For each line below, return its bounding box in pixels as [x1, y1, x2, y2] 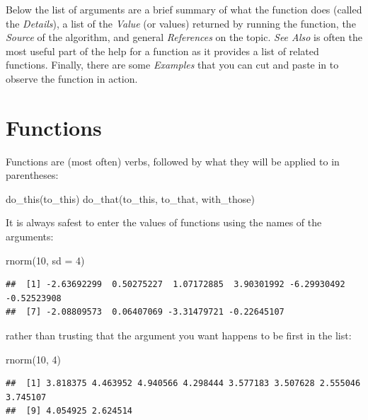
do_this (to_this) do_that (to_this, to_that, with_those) [6, 191, 255, 206]
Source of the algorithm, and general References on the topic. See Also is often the [6, 30, 362, 45]
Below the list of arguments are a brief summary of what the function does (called [6, 2, 362, 16]
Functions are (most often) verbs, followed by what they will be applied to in [6, 153, 340, 168]
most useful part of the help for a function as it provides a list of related [6, 43, 319, 58]
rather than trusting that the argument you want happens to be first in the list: [6, 328, 352, 343]
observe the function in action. [6, 71, 138, 86]
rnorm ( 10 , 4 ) [6, 351, 61, 366]
